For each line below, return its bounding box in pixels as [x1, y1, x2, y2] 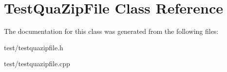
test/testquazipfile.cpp [4, 58, 70, 69]
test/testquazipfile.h [4, 42, 63, 52]
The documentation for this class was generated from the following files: [4, 26, 219, 36]
